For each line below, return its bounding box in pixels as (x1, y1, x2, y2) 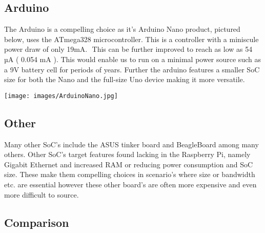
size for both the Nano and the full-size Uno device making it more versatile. (4, 74, 245, 85)
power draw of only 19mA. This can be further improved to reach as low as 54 (4, 44, 253, 54)
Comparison (4, 214, 69, 230)
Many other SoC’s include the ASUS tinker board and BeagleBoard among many (4, 139, 259, 149)
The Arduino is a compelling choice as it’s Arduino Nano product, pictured (4, 24, 240, 34)
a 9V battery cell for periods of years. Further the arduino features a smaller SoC (4, 64, 260, 74)
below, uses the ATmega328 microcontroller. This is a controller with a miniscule (4, 33, 259, 44)
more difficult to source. (4, 189, 79, 200)
